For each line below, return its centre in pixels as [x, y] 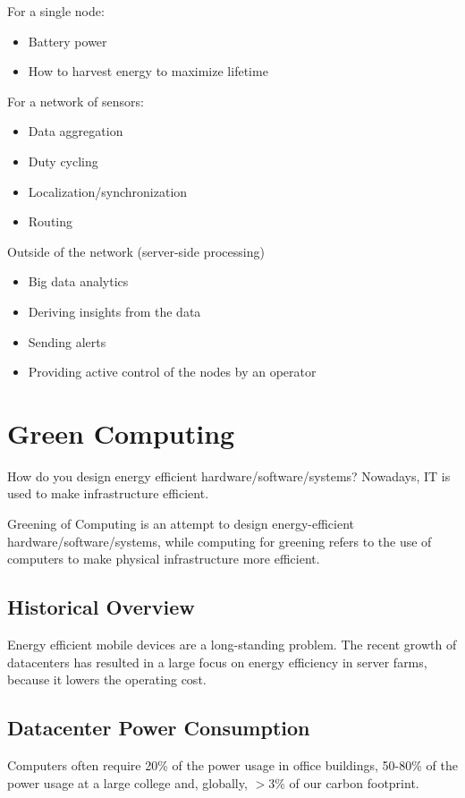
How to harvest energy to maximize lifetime [148, 71]
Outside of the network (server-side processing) [136, 251]
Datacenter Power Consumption [159, 728]
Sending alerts [67, 341]
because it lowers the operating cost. [107, 679]
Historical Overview [101, 607]
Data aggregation [76, 131]
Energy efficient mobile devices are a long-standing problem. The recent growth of [232, 645]
